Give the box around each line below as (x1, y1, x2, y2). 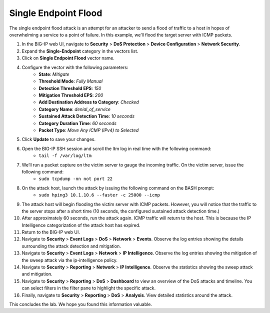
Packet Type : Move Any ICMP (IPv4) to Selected (38, 127, 139, 133)
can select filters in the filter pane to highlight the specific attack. (21, 285, 156, 291)
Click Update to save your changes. (21, 136, 96, 142)
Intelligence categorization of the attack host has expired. (21, 222, 140, 228)
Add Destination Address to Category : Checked (38, 99, 139, 105)
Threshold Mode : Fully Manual (38, 78, 103, 84)
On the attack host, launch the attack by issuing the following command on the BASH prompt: (21, 185, 214, 191)
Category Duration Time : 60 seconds (38, 120, 117, 126)
